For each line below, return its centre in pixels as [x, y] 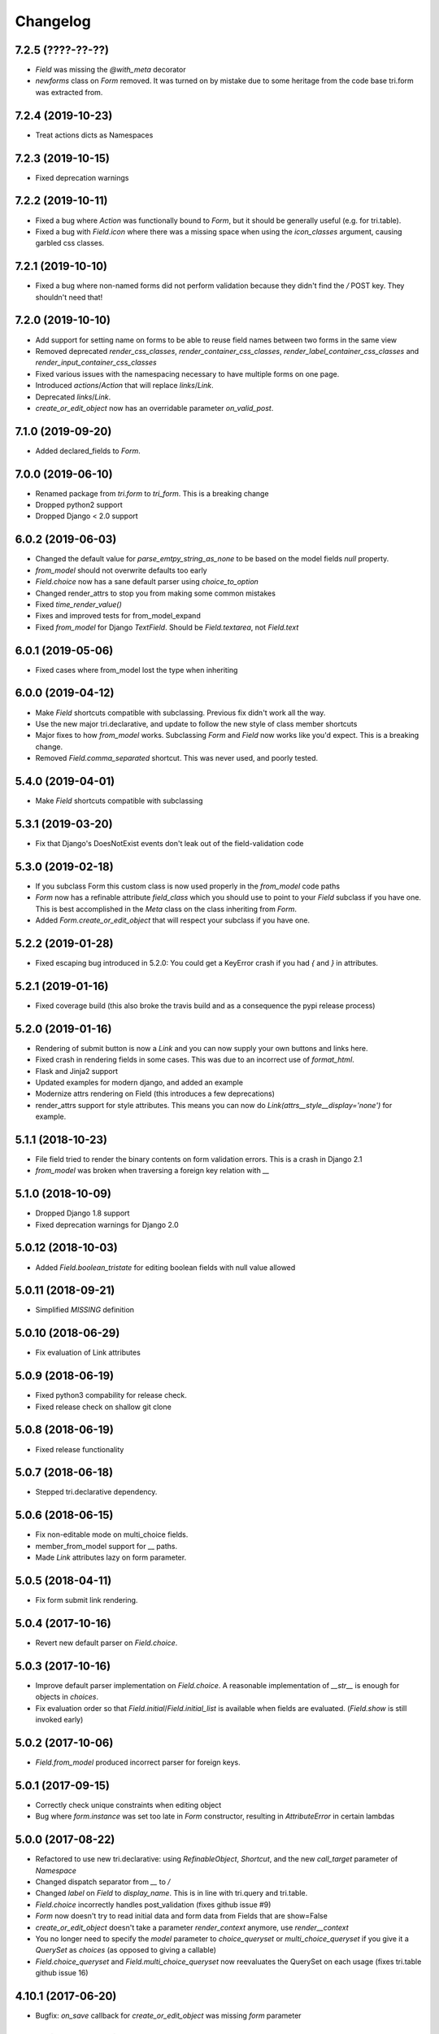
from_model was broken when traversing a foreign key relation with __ [152, 1171]
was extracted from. [69, 92]
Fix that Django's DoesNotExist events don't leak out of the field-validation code [170, 843]
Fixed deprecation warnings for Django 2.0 [107, 1224]
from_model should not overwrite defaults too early [121, 570]
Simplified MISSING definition [85, 1310]
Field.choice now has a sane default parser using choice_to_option [147, 582]
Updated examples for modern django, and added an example [139, 1082]
